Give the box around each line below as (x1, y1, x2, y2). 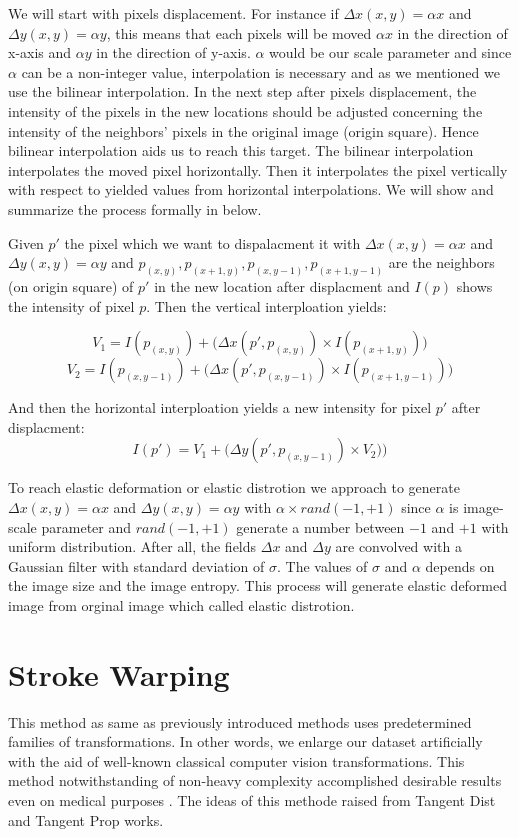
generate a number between (236, 516, 405, 537)
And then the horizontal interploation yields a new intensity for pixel (8, 397, 432, 418)
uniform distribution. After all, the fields (8, 536, 257, 557)
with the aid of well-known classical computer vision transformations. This (8, 750, 465, 771)
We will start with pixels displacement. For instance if (8, 3, 339, 23)
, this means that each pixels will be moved (106, 22, 372, 43)
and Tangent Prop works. (8, 809, 164, 830)
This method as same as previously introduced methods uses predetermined (8, 711, 472, 732)
